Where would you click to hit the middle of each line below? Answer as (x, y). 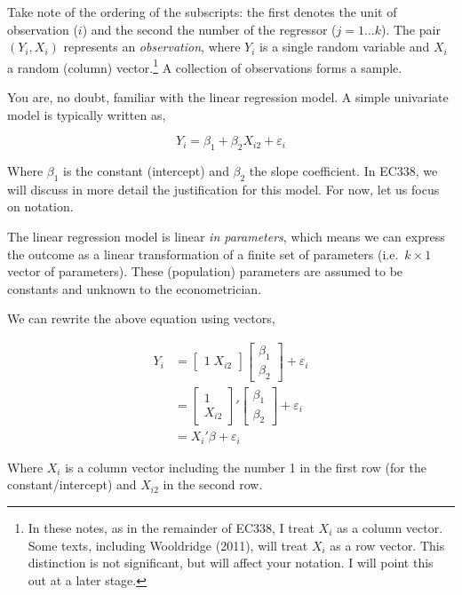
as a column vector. (390, 528)
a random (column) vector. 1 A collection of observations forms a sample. (205, 66)
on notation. (40, 206)
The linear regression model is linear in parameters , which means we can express (226, 236)
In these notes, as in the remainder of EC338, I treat (171, 528)
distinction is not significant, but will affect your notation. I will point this (231, 563)
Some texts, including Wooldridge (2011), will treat (168, 545)
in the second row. (213, 484)
